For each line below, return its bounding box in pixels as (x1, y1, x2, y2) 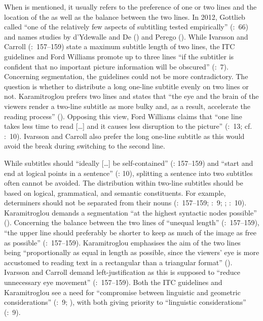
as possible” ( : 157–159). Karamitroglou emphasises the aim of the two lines (4, 237, 241, 247)
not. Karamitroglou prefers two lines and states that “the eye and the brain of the (4, 91, 259, 101)
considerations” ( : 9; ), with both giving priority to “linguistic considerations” (4, 297, 246, 307)
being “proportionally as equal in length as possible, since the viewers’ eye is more (4, 247, 259, 258)
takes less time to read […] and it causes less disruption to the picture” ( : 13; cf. (4, 121, 252, 131)
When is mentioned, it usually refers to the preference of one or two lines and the (4, 2, 257, 12)
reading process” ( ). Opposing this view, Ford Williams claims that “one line (4, 111, 242, 121)
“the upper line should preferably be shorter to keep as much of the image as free (4, 227, 256, 238)
